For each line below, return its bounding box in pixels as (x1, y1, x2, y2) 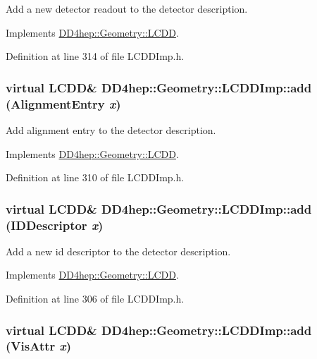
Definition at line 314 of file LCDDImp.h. (6, 49, 185, 63)
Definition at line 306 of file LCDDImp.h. (6, 291, 185, 306)
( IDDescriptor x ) (6, 216, 104, 233)
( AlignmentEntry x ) (6, 95, 121, 112)
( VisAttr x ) (6, 337, 72, 355)
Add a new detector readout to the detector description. (6, 1, 248, 16)
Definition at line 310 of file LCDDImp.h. (6, 170, 185, 185)
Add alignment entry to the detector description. (6, 122, 216, 137)
